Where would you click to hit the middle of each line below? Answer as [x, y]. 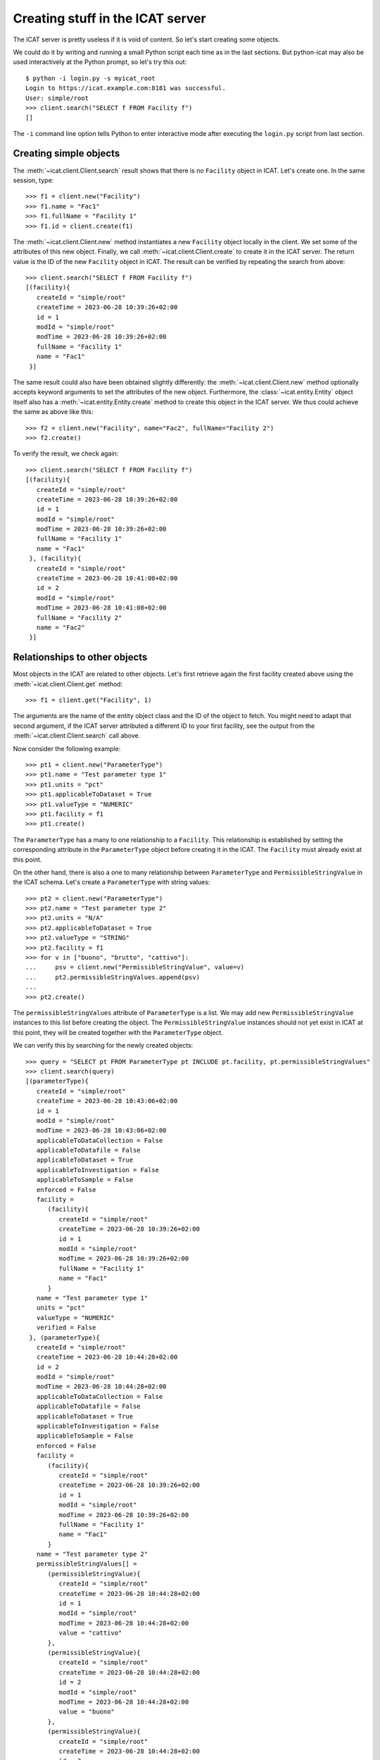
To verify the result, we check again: [66, 453]
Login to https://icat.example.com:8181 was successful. [126, 88]
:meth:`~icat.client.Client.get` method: [68, 684]
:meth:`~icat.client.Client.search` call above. [77, 736]
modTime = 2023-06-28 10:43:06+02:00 [101, 1131]
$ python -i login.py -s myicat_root [91, 78]
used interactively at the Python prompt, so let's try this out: [100, 62]
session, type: [33, 180]
